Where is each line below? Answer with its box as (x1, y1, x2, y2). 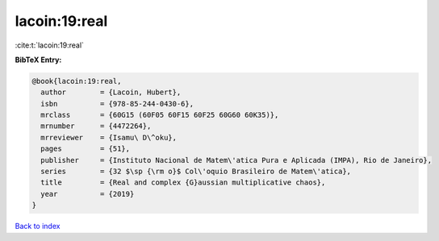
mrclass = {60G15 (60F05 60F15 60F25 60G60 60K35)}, (40, 110, 279, 120)
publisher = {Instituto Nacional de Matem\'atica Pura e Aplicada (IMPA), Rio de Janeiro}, (40, 156, 432, 164)
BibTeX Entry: (15, 55, 62, 64)
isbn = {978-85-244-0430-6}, (40, 99, 194, 108)
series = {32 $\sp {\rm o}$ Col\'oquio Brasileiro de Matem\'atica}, (40, 167, 351, 177)
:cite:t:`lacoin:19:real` (15, 40, 85, 50)
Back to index (15, 222, 61, 231)
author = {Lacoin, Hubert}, (40, 88, 182, 97)
